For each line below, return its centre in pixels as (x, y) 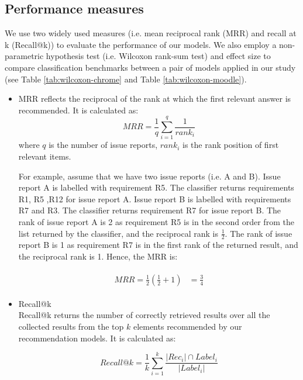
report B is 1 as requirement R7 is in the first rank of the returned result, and (158, 245)
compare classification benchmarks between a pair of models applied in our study (150, 67)
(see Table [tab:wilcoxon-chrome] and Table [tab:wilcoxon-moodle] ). (126, 79)
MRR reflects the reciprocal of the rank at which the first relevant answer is (155, 99)
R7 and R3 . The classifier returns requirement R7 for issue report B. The (150, 210)
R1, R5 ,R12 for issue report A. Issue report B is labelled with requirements (155, 198)
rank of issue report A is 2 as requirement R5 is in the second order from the (156, 222)
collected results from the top (71, 326)
